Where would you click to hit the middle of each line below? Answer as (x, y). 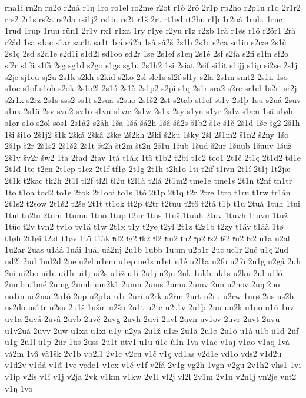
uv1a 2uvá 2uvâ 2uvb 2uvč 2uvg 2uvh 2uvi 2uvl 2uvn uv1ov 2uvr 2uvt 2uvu (142, 319)
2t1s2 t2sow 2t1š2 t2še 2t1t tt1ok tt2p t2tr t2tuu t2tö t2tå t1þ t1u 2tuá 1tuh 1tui (153, 203)
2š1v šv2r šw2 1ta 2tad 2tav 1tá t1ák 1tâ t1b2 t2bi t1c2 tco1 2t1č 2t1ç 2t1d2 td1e (153, 157)
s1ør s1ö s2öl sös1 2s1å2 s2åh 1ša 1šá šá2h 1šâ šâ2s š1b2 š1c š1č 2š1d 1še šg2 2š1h (152, 122)
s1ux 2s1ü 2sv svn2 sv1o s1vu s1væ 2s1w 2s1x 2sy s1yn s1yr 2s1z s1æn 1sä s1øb (149, 111)
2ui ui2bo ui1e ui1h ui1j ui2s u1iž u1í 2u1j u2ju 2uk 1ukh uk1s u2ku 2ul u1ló (144, 272)
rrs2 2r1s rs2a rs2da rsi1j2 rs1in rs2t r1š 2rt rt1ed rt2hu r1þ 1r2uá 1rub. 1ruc (144, 19)
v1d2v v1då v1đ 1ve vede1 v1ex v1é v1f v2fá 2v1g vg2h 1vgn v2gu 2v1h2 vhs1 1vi (153, 365)
